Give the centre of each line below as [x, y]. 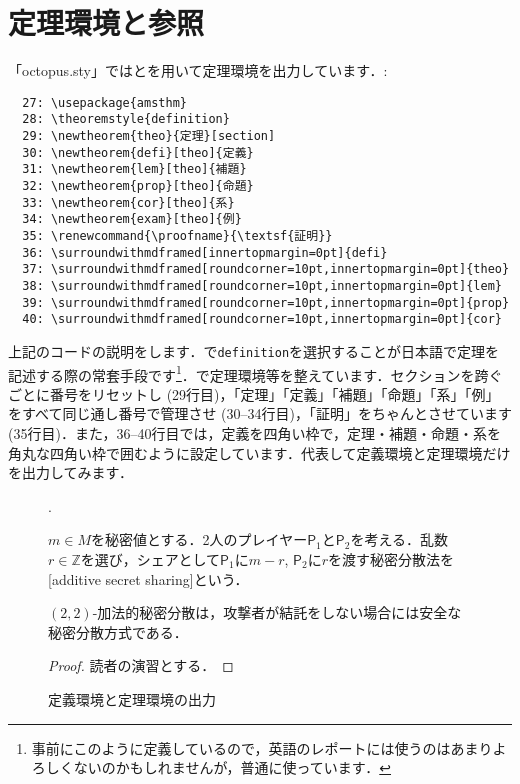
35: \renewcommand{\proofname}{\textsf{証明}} [177, 235]
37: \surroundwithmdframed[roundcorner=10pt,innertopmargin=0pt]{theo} [266, 269]
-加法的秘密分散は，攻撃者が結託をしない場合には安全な [277, 612]
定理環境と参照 [106, 22]
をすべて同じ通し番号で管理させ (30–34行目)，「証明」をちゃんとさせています [260, 413]
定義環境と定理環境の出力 [132, 698]
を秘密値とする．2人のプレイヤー [199, 539]
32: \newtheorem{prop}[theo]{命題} [138, 186]
